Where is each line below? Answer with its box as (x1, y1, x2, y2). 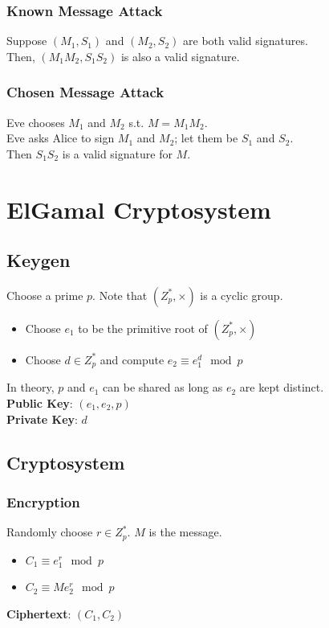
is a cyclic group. (200, 286, 283, 303)
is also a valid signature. (120, 47, 240, 64)
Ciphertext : (6, 605, 71, 622)
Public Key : (6, 395, 73, 412)
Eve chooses (6, 113, 65, 130)
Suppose (6, 32, 47, 49)
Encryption (6, 491, 80, 511)
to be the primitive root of (78, 319, 208, 336)
